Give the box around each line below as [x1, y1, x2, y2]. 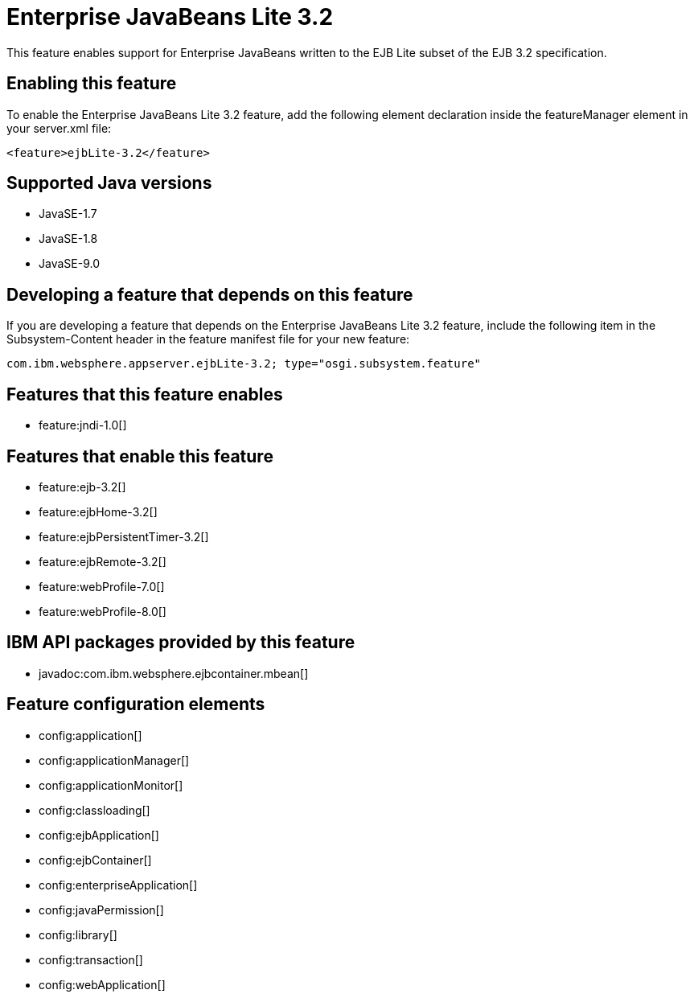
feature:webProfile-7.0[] [39, 579, 165, 593]
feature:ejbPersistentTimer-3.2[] [39, 529, 209, 544]
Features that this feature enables [6, 384, 283, 405]
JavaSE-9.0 [39, 257, 100, 271]
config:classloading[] [39, 803, 150, 817]
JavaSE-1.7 [39, 207, 97, 221]
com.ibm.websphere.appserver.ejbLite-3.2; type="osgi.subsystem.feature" [6, 357, 482, 371]
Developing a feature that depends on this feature [6, 284, 413, 305]
